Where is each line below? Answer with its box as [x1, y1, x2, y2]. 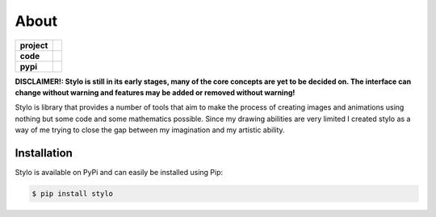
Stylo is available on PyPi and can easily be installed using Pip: [15, 168, 224, 177]
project [19, 40, 48, 51]
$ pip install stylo [31, 190, 113, 198]
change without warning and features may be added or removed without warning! [15, 87, 296, 97]
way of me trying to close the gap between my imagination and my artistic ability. [15, 125, 286, 135]
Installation [15, 146, 73, 160]
